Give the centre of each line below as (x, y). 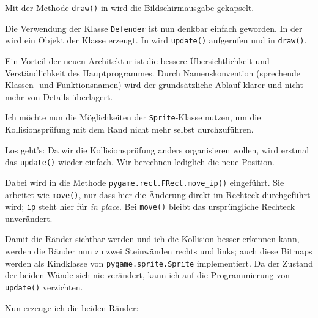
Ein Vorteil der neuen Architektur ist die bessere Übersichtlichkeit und (137, 60)
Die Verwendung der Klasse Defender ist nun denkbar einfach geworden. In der (154, 28)
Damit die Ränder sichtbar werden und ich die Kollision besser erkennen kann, (152, 239)
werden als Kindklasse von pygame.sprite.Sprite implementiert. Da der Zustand (159, 263)
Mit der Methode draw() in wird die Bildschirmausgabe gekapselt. (130, 7)
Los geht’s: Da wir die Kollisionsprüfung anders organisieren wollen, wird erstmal (157, 150)
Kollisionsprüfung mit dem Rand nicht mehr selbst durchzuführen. (129, 129)
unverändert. (29, 218)
